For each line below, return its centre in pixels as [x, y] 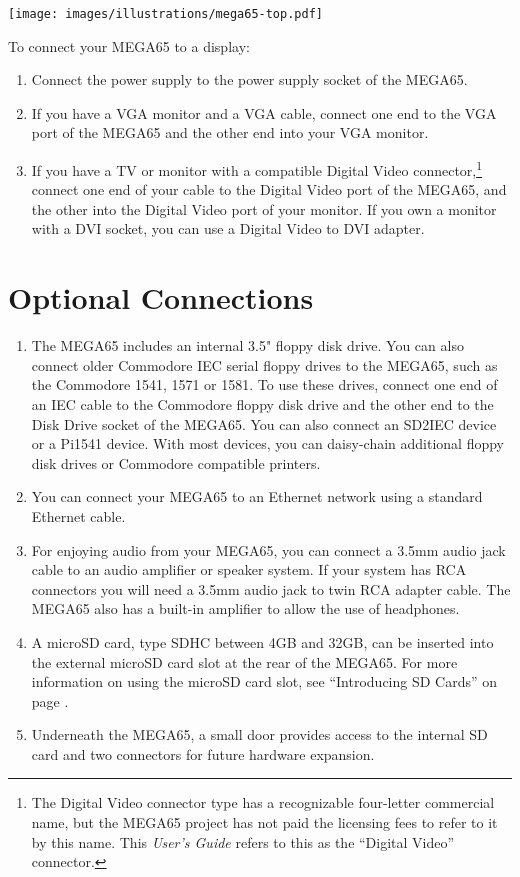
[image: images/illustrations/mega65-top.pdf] [165, 14]
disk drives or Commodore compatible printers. [176, 462]
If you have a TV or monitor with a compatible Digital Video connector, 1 [257, 168]
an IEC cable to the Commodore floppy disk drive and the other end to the [262, 403]
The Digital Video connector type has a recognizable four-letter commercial [263, 802]
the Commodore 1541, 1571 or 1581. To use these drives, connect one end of [264, 384]
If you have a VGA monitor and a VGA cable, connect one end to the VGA [264, 112]
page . [50, 700]
